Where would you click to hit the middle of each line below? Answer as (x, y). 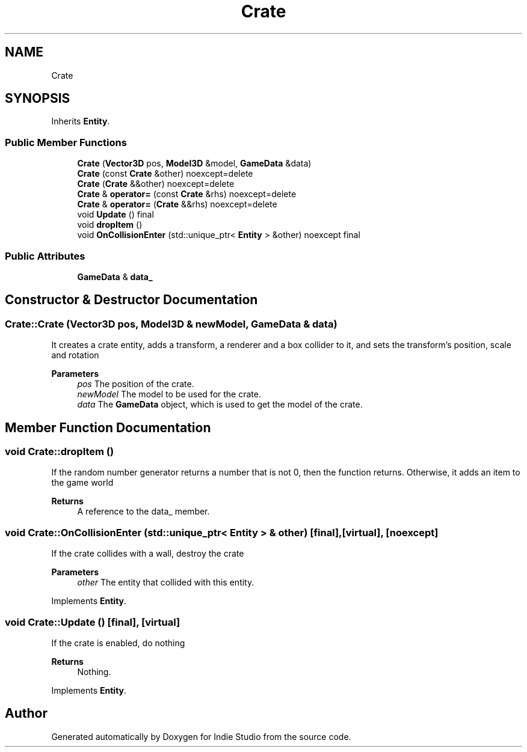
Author (26, 714)
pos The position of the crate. (136, 384)
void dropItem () (110, 225)
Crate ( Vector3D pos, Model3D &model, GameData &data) (194, 164)
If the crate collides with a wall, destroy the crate (148, 554)
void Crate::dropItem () (60, 451)
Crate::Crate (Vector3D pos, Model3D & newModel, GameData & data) (171, 324)
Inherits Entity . (81, 121)
